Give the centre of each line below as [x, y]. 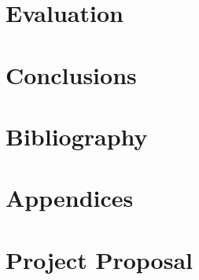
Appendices [70, 198]
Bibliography [77, 136]
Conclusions [71, 74]
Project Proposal [99, 259]
